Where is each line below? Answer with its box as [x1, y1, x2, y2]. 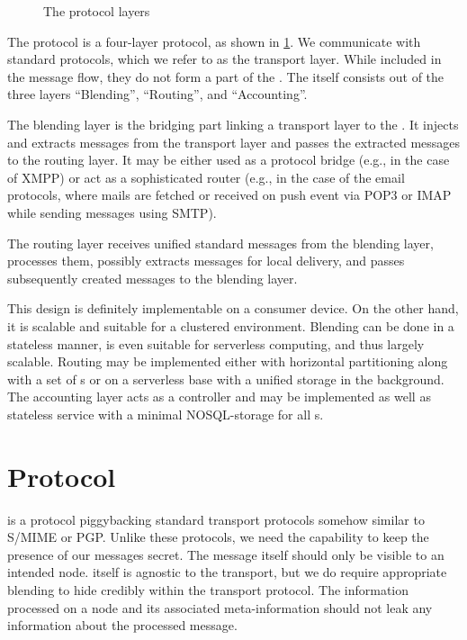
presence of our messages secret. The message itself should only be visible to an [7, 545, 445, 563]
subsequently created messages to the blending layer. [7, 268, 298, 287]
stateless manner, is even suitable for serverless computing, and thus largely [7, 334, 425, 353]
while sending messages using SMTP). [7, 203, 217, 221]
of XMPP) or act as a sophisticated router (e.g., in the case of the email [7, 167, 405, 186]
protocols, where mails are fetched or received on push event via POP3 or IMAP [7, 185, 452, 204]
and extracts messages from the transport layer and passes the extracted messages [7, 132, 461, 151]
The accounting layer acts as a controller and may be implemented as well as [7, 387, 431, 406]
